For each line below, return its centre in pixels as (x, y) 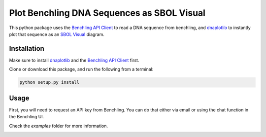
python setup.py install (50, 82)
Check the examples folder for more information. (59, 126)
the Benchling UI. (27, 117)
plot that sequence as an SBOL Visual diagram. (57, 34)
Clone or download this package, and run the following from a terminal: (81, 69)
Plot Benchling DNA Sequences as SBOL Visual (107, 13)
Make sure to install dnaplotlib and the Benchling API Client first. (74, 60)
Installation (27, 49)
